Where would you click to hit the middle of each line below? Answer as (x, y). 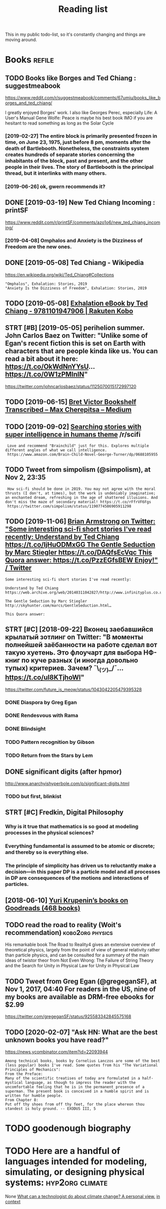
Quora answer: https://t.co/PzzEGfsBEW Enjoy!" (82, 560)
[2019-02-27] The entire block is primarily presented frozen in (81, 136)
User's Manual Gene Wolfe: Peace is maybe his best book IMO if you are (79, 118)
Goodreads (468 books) (43, 908)
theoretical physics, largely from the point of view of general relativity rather (83, 950)
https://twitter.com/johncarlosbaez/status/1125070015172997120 (71, 386)
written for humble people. (34, 1095)
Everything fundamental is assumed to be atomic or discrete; (80, 846)
